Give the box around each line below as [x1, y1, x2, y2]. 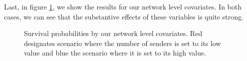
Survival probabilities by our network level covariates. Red [24, 28, 203, 38]
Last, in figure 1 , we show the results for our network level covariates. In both [4, 1, 242, 11]
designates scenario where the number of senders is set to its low [24, 37, 221, 48]
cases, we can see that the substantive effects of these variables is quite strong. [4, 11, 244, 21]
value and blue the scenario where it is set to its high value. [24, 47, 207, 58]
